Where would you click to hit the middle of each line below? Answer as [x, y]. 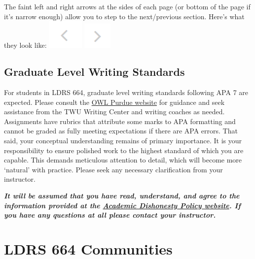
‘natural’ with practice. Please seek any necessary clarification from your [113, 169]
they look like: [25, 45]
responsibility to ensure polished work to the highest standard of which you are [124, 150]
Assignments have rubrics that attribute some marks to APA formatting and [120, 121]
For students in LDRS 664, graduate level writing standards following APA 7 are [126, 92]
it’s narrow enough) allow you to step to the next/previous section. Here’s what [124, 16]
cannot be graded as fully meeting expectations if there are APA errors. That [121, 131]
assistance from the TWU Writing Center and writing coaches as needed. [114, 112]
